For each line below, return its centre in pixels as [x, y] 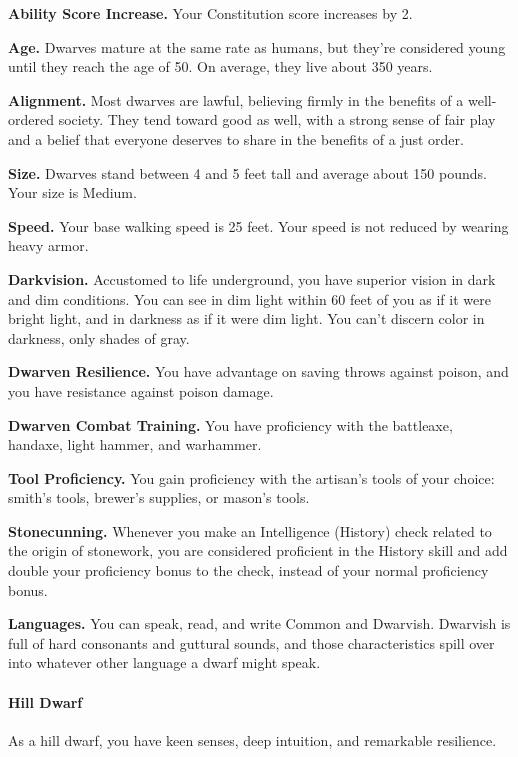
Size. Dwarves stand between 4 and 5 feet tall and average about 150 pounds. [247, 172]
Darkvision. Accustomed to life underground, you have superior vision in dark [252, 278]
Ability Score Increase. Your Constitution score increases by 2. [210, 13]
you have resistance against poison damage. [141, 390]
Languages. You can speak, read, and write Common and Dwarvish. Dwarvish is [259, 623]
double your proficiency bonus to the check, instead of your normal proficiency [248, 570]
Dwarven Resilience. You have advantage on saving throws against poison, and [258, 371]
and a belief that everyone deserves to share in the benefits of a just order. [236, 138]
